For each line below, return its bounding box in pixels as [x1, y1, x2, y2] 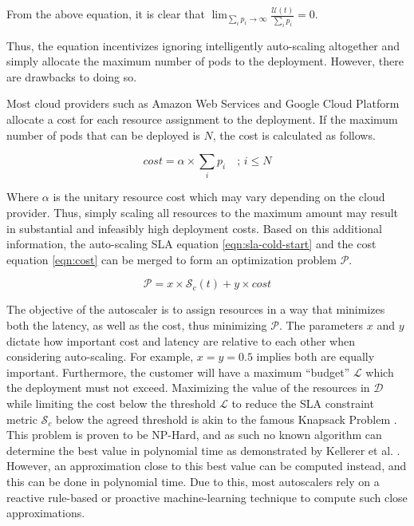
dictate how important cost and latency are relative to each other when [6, 332, 355, 349]
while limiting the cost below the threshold [6, 395, 216, 411]
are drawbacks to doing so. [6, 68, 137, 85]
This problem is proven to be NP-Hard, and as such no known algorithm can [6, 426, 382, 443]
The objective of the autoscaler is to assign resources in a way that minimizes [6, 301, 385, 318]
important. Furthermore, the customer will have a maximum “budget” [6, 363, 350, 380]
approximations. [6, 504, 85, 521]
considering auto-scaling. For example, [6, 348, 194, 365]
